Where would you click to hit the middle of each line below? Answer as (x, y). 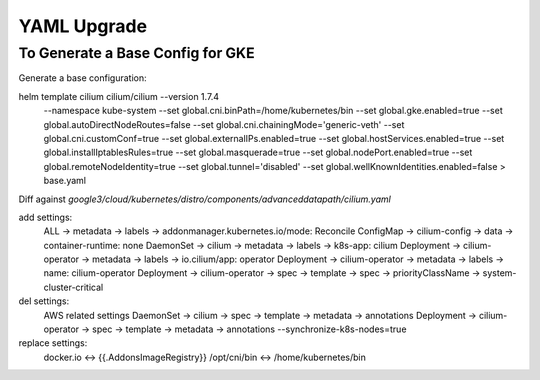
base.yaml (65, 181)
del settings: (44, 301)
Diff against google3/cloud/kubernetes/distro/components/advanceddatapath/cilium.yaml (205, 199)
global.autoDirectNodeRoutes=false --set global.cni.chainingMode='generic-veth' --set (224, 124)
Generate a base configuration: (82, 78)
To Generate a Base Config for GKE (136, 53)
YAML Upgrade (83, 26)
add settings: (45, 217)
